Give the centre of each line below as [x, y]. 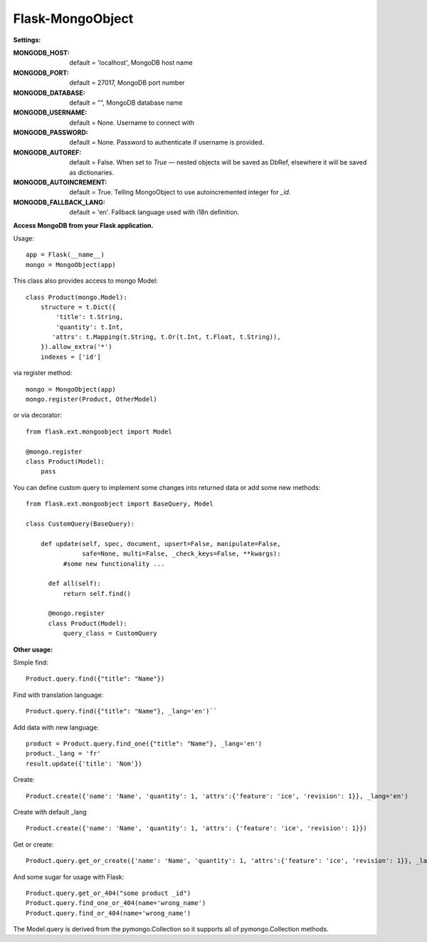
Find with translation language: [58, 695]
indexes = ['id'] [70, 357]
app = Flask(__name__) [65, 255]
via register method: [43, 373]
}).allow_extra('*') [76, 347]
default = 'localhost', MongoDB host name [131, 63]
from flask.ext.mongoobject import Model [99, 431]
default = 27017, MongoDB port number [127, 83]
